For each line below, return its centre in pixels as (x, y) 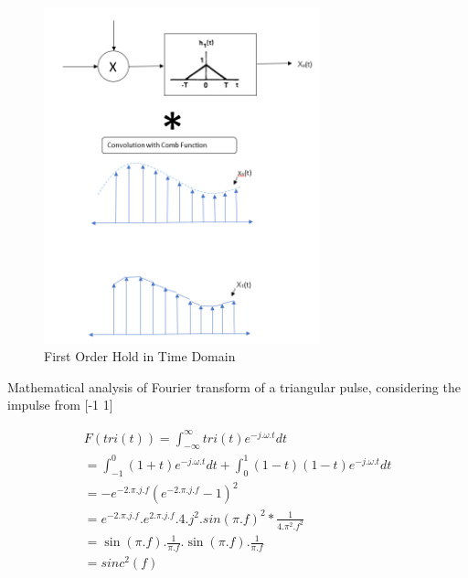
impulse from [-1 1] (60, 405)
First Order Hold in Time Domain (140, 356)
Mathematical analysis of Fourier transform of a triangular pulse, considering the (234, 386)
